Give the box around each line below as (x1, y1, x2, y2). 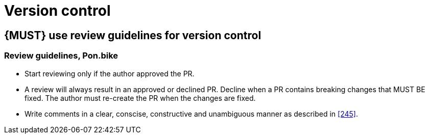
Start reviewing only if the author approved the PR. (25, 69, 195, 78)
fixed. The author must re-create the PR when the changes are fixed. (25, 93, 256, 102)
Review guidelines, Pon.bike (4, 50, 118, 61)
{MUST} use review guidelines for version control (4, 29, 261, 42)
